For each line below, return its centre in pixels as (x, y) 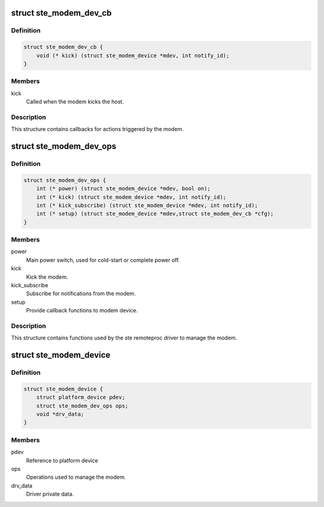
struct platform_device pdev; (81, 397)
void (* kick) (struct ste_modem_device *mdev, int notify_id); (133, 55)
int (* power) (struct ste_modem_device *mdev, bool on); (123, 189)
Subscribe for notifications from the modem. (81, 294)
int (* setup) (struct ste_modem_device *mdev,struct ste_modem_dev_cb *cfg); (155, 214)
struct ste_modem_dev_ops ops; (82, 406)
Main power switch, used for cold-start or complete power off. (103, 260)
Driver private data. (50, 494)
